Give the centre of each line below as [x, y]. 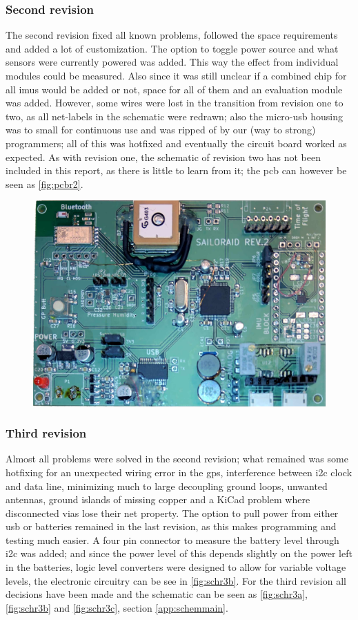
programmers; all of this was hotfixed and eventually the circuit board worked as [176, 143]
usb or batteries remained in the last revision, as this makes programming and [171, 526]
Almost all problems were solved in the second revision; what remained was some [177, 459]
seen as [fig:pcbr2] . [44, 184]
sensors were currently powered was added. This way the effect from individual [172, 62]
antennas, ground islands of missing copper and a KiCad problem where [158, 499]
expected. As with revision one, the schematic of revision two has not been [163, 157]
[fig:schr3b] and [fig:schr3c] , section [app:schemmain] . [117, 607]
